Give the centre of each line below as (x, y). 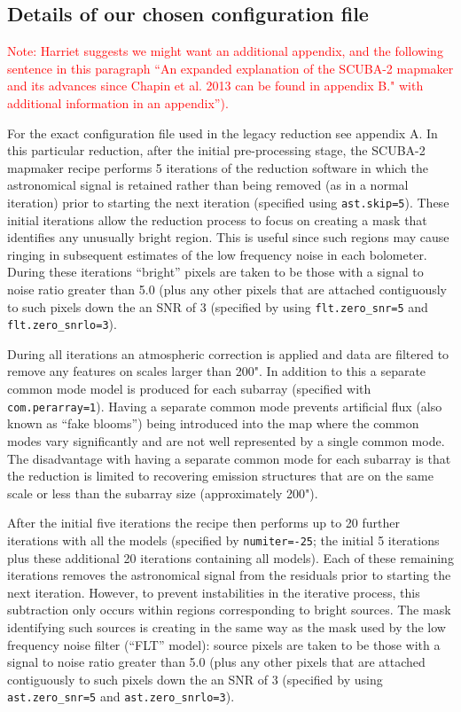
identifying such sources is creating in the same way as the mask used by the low (227, 626)
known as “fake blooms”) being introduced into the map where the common (213, 423)
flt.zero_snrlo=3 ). (62, 324)
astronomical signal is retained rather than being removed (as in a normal (208, 185)
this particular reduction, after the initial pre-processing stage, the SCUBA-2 (216, 150)
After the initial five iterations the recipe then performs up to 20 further (204, 523)
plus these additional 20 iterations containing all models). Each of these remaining (230, 557)
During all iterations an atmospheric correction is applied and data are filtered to (228, 353)
